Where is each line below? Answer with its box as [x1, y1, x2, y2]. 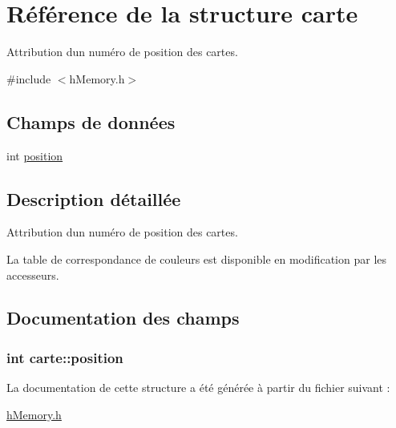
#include [6, 70, 51, 87]
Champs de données [6, 109, 176, 134]
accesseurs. [6, 266, 59, 283]
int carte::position [6, 347, 123, 367]
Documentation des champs [6, 305, 240, 330]
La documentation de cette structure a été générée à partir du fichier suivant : [6, 379, 390, 396]
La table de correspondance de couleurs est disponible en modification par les [6, 250, 387, 267]
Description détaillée [6, 186, 181, 211]
